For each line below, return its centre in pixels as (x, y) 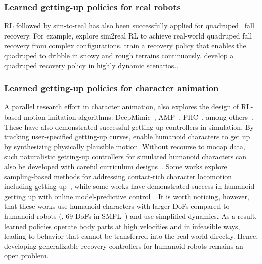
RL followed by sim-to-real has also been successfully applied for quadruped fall (129, 26)
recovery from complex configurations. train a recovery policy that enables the (125, 45)
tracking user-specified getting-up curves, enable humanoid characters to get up (127, 137)
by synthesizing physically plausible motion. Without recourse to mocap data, (125, 146)
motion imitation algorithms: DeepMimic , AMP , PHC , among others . (138, 117)
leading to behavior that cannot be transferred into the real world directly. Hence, (131, 236)
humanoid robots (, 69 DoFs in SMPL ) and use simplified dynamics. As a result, (130, 216)
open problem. (26, 256)
